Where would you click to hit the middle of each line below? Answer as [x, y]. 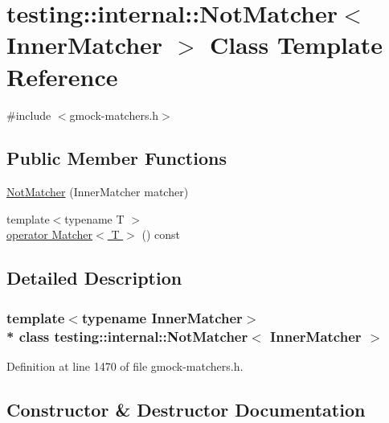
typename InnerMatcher [162, 317]
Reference [62, 76]
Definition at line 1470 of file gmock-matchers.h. [125, 366]
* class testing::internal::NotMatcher [127, 336]
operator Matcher [50, 234]
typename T [94, 218]
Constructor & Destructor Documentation [186, 409]
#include [29, 115]
